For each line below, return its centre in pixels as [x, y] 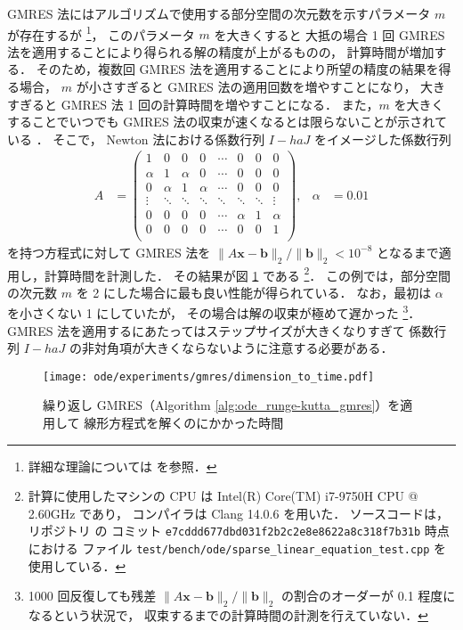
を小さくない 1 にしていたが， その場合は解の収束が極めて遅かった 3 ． [214, 312]
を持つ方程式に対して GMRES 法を [109, 252]
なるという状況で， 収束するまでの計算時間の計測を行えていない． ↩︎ [228, 615]
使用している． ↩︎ [77, 565]
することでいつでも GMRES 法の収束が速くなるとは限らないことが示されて [227, 122]
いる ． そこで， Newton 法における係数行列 [136, 139]
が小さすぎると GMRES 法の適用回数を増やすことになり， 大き [261, 87]
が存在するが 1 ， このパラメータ [101, 33]
